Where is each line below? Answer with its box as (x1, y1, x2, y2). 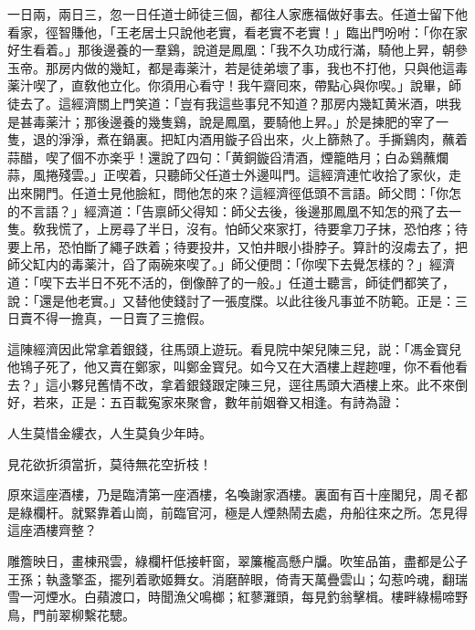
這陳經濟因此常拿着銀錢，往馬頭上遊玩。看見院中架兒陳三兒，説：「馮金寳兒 (7, 339, 461, 358)
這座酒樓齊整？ (7, 520, 97, 540)
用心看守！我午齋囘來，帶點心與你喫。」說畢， (173, 76, 449, 95)
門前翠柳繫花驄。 (32, 604, 135, 624)
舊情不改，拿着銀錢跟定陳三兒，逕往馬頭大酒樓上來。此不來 (96, 374, 455, 394)
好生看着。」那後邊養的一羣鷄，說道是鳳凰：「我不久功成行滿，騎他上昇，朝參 (7, 40, 468, 59)
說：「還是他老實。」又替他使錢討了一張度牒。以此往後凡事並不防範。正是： (7, 290, 455, 310)
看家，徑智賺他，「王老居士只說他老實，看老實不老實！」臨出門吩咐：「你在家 (7, 22, 468, 41)
